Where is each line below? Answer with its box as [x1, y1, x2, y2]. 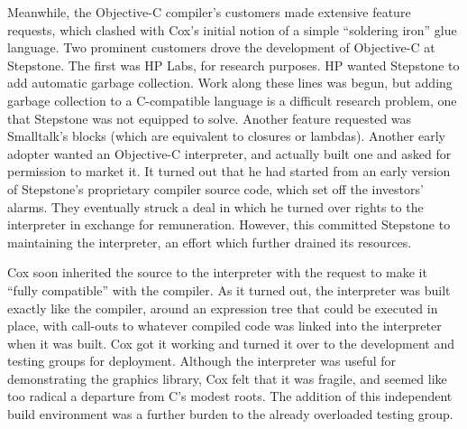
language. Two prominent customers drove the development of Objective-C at [7, 38, 435, 57]
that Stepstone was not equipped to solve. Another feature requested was [7, 108, 412, 127]
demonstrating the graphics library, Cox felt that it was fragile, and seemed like [7, 368, 447, 387]
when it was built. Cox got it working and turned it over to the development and [7, 333, 455, 352]
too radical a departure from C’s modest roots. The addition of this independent [7, 387, 453, 406]
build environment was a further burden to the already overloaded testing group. [7, 405, 453, 424]
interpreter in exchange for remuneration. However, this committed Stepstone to [7, 215, 451, 234]
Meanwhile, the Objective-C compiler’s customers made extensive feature [7, 3, 411, 21]
